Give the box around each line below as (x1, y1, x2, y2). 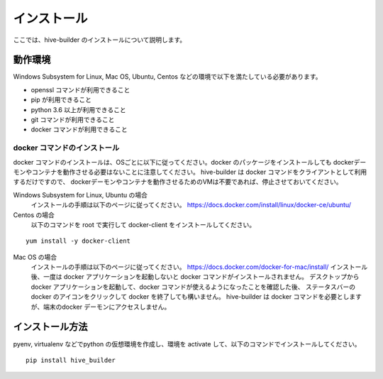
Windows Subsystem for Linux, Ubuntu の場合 (13, 190, 148, 199)
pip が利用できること (30, 96, 92, 104)
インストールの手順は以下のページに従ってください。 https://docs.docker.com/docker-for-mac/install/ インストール (30, 263, 368, 271)
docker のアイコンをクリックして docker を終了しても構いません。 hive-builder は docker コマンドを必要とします (30, 292, 362, 301)
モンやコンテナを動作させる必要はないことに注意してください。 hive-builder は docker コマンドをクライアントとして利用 (13, 167, 367, 176)
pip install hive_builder (26, 356, 116, 364)
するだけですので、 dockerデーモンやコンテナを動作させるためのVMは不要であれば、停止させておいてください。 (13, 177, 343, 186)
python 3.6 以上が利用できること (30, 105, 127, 114)
